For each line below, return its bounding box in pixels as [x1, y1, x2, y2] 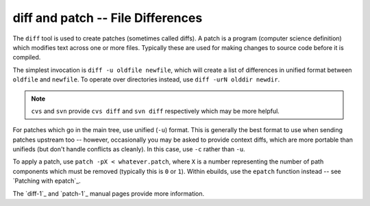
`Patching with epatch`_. [12, 177, 82, 185]
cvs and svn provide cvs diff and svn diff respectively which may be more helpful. [31, 107, 280, 115]
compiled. [12, 53, 41, 62]
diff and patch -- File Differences [12, 10, 203, 25]
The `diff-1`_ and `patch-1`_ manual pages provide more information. [12, 189, 205, 198]
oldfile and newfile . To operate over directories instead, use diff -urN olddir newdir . [12, 75, 280, 83]
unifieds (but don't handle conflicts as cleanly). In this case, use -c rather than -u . [12, 145, 246, 153]
